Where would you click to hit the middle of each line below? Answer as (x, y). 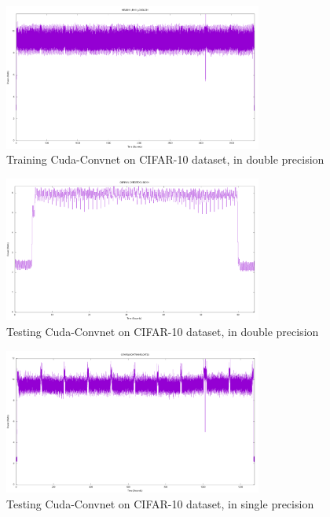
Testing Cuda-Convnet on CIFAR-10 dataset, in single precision (160, 503)
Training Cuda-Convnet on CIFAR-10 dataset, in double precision (165, 159)
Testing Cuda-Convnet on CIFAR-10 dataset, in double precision (163, 332)
